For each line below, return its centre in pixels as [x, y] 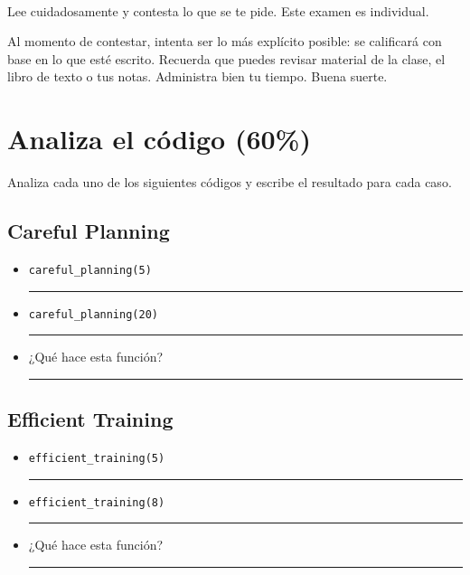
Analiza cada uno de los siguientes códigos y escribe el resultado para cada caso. [230, 182]
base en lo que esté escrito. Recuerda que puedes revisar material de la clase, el [226, 58]
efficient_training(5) [97, 458]
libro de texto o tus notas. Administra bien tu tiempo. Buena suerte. [197, 76]
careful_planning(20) [93, 314]
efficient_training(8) [97, 502]
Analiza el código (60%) [159, 139]
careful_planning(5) [90, 270]
